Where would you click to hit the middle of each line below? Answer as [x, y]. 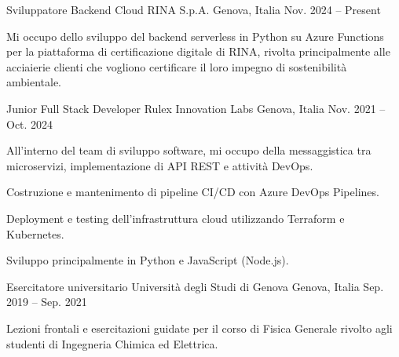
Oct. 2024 [30, 124]
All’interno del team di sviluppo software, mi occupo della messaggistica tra [189, 150]
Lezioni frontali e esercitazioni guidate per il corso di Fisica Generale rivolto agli [199, 328]
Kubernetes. [35, 233]
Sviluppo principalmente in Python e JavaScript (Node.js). [148, 260]
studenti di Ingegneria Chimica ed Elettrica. [112, 343]
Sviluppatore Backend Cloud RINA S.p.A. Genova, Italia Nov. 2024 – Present [194, 9]
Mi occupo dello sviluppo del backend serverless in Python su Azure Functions [195, 36]
